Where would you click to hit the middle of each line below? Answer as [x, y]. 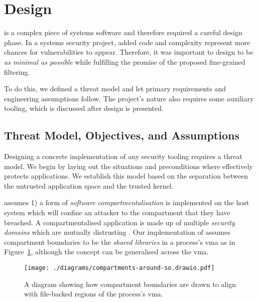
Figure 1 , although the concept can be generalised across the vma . [106, 252]
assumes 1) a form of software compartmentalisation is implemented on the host [127, 202]
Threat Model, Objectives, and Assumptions [122, 135]
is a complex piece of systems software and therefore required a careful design [123, 32]
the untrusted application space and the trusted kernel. [89, 185]
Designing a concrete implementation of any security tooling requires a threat [123, 156]
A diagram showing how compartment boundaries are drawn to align [130, 284]
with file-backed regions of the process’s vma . [94, 294]
